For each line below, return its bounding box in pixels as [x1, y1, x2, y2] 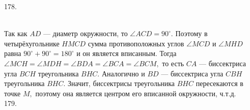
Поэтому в [175, 28, 208, 39]
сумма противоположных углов [88, 38, 184, 48]
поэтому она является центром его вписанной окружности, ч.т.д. [35, 88, 236, 98]
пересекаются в [196, 78, 243, 89]
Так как [4, 28, 27, 39]
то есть [162, 58, 184, 68]
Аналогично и [101, 68, 145, 78]
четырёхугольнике [4, 38, 60, 48]
